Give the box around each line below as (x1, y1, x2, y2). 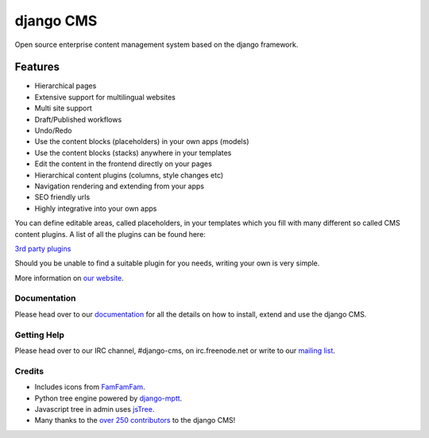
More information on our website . (14, 273, 125, 282)
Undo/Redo (34, 126, 72, 135)
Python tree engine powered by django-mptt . (34, 393, 183, 403)
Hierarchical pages (34, 81, 97, 91)
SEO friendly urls (34, 192, 91, 202)
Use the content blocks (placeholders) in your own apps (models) (34, 137, 249, 146)
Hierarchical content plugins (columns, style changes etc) (34, 170, 224, 180)
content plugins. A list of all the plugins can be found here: (14, 229, 206, 238)
